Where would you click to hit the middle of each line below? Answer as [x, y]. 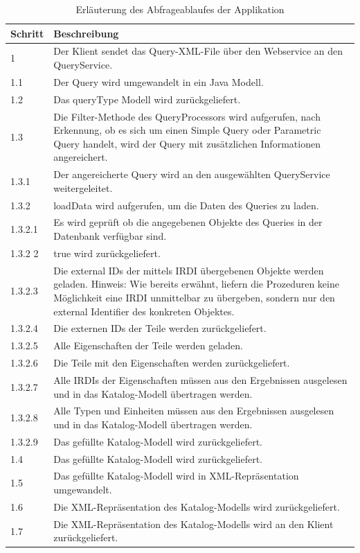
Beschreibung [86, 33]
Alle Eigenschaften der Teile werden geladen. [148, 345]
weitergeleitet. [83, 187]
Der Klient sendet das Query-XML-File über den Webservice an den [198, 51]
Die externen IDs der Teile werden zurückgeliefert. [160, 328]
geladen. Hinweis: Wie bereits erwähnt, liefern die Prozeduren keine [196, 284]
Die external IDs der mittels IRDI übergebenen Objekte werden [189, 270]
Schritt [27, 33]
